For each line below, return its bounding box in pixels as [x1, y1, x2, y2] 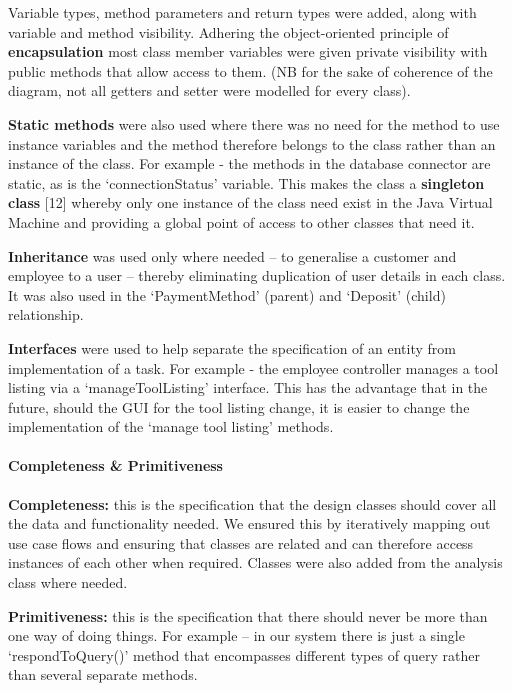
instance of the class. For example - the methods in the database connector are [8, 153, 491, 174]
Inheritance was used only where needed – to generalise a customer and [8, 245, 457, 266]
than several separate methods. [8, 664, 198, 685]
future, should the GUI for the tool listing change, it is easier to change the [8, 396, 470, 417]
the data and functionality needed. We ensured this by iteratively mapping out [8, 513, 491, 534]
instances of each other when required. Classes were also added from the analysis [8, 552, 503, 573]
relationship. [8, 304, 84, 325]
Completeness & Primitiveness [8, 455, 223, 476]
